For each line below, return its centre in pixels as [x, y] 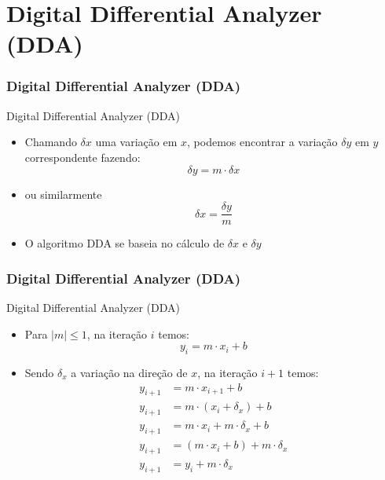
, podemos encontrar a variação [262, 142]
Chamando [51, 142]
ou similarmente [63, 194]
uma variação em [136, 142]
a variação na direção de [129, 373]
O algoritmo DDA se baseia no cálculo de [125, 243]
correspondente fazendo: [82, 157]
